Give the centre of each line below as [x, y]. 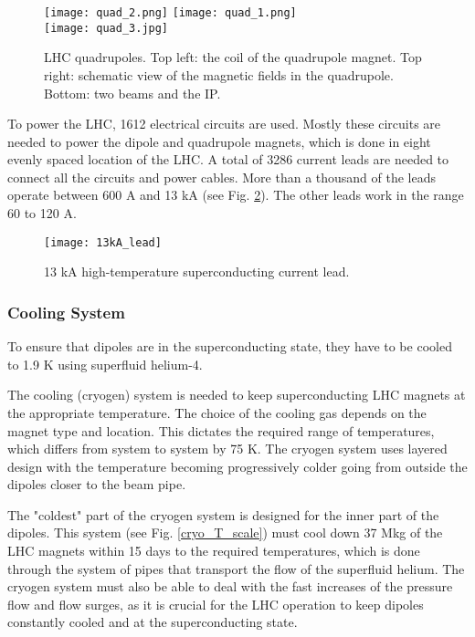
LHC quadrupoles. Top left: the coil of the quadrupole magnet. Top [233, 57]
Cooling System [66, 312]
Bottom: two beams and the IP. [132, 93]
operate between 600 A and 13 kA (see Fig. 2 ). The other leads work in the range [236, 195]
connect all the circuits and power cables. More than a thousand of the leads [222, 177]
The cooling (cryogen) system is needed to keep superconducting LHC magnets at [237, 395]
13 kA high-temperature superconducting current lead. [197, 272]
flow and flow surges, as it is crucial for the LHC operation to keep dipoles [216, 604]
